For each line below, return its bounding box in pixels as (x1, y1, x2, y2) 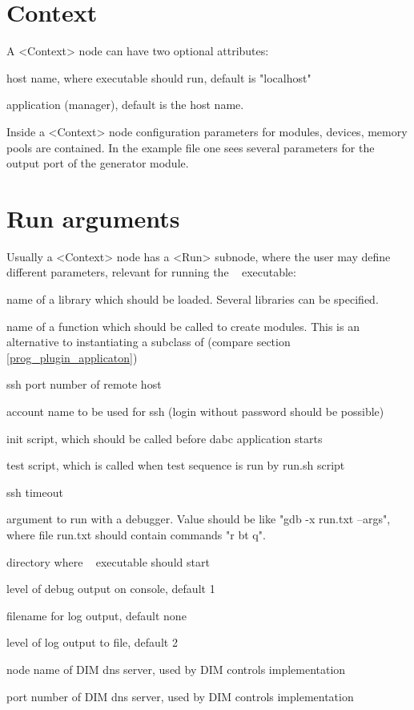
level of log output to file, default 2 (6, 634, 178, 651)
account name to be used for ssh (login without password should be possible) (6, 402, 384, 419)
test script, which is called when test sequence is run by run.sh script (6, 457, 345, 474)
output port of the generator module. (6, 155, 189, 171)
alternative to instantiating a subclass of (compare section (6, 333, 291, 350)
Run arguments (6, 201, 180, 234)
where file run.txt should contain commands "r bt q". (6, 526, 266, 543)
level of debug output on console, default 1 (6, 580, 215, 597)
